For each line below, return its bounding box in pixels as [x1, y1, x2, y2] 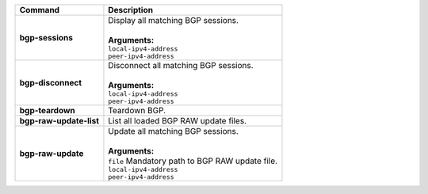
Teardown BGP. [108, 105, 166, 116]
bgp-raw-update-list [19, 116, 99, 126]
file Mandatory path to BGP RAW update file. [108, 155, 277, 166]
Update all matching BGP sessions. [108, 126, 239, 136]
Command [19, 5, 59, 15]
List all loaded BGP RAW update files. [108, 116, 247, 126]
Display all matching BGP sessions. [108, 15, 239, 25]
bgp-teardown [19, 105, 75, 116]
